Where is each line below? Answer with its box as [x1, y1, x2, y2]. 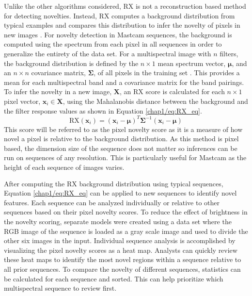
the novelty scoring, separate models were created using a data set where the [4, 216, 232, 226]
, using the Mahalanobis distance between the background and [63, 96, 248, 106]
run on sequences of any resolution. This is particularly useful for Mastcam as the [4, 152, 247, 163]
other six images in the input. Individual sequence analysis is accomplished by [4, 235, 236, 246]
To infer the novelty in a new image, [4, 86, 112, 97]
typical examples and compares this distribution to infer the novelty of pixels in [4, 20, 240, 30]
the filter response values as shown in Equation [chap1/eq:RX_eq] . [4, 105, 202, 115]
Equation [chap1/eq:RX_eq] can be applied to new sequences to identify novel [4, 188, 237, 198]
